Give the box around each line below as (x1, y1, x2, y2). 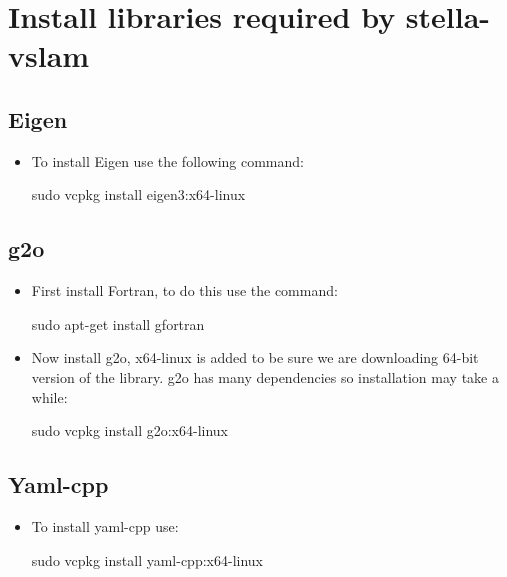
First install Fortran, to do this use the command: (31, 280, 338, 301)
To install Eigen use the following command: (31, 150, 304, 171)
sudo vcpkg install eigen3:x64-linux (31, 184, 246, 205)
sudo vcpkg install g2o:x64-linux (31, 420, 228, 441)
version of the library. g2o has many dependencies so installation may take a (31, 366, 499, 387)
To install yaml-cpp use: (31, 515, 179, 536)
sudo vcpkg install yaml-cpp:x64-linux (31, 549, 263, 570)
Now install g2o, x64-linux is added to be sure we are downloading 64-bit (31, 347, 479, 368)
